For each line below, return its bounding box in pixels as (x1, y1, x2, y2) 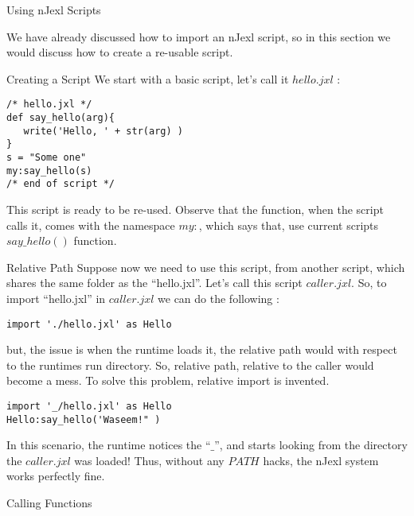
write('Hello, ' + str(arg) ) (23, 125, 183, 137)
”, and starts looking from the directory (214, 436, 408, 453)
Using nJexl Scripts (6, 2, 101, 17)
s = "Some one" (6, 152, 87, 163)
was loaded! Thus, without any (74, 452, 225, 468)
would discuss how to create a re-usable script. (6, 44, 233, 60)
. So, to (351, 274, 387, 291)
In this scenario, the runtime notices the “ (6, 436, 211, 453)
